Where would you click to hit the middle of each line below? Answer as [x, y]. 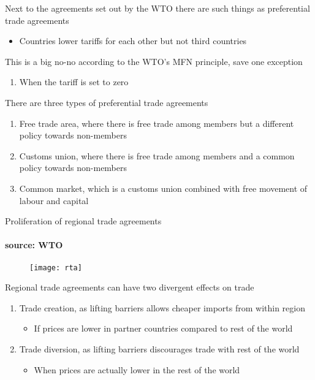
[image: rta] [56, 268]
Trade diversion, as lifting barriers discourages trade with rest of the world [159, 348]
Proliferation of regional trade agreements [83, 221]
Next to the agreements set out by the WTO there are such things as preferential [157, 8]
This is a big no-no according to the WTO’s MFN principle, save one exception [154, 61]
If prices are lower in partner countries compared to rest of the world [163, 328]
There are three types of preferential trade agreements [107, 102]
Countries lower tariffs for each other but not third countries [133, 41]
